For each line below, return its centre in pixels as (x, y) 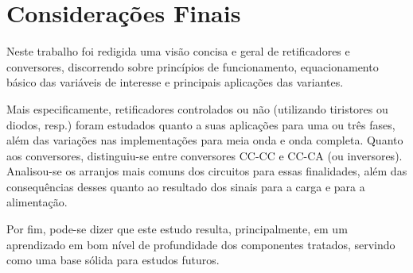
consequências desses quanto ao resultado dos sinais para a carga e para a (186, 186)
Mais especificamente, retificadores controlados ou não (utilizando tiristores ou (197, 108)
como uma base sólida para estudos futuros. (113, 260)
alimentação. (37, 202)
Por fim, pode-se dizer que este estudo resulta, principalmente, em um (177, 229)
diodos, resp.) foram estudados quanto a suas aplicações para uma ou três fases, (201, 124)
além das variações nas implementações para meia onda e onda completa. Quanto (205, 140)
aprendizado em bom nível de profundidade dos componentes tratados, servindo (201, 244)
